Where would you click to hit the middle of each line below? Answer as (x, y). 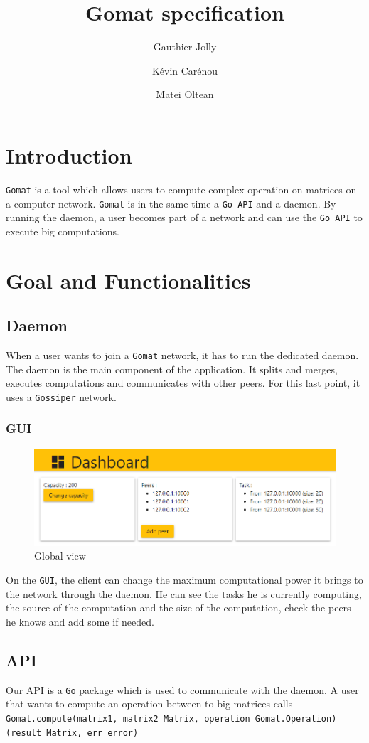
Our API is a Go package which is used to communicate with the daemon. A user (182, 689)
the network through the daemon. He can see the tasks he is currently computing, (184, 593)
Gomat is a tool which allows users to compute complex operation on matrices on (181, 189)
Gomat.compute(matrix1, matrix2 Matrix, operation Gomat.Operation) (171, 718)
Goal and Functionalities (128, 280)
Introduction (69, 155)
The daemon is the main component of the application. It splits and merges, (172, 369)
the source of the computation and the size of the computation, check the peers (178, 608)
